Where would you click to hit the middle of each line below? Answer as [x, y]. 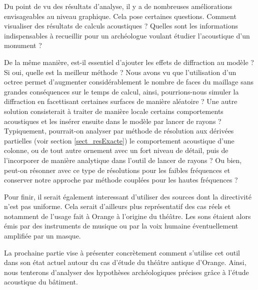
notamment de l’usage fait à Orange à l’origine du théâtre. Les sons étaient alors [127, 216]
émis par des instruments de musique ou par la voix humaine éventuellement [121, 226]
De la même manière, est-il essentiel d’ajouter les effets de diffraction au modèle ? [129, 62]
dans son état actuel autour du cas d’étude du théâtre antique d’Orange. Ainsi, [125, 262]
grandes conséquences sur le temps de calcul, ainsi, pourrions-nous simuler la [121, 91]
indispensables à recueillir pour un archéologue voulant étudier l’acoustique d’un [127, 35]
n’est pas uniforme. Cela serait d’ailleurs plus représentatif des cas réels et [117, 206]
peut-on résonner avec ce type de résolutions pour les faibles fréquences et [117, 170]
